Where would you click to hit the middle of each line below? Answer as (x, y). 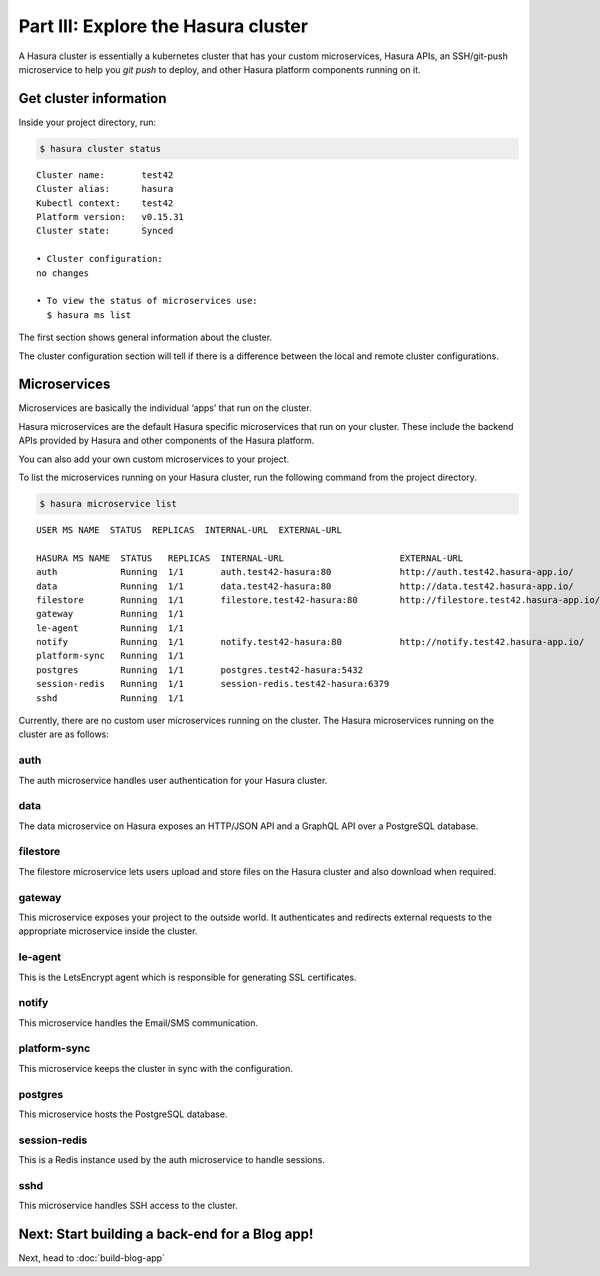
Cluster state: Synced (105, 231)
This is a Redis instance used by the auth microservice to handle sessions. (171, 1160)
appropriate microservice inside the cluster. (108, 931)
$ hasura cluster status (100, 148)
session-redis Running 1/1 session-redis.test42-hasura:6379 (213, 684)
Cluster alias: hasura (105, 189)
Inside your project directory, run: (87, 122)
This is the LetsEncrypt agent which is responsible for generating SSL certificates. (187, 977)
